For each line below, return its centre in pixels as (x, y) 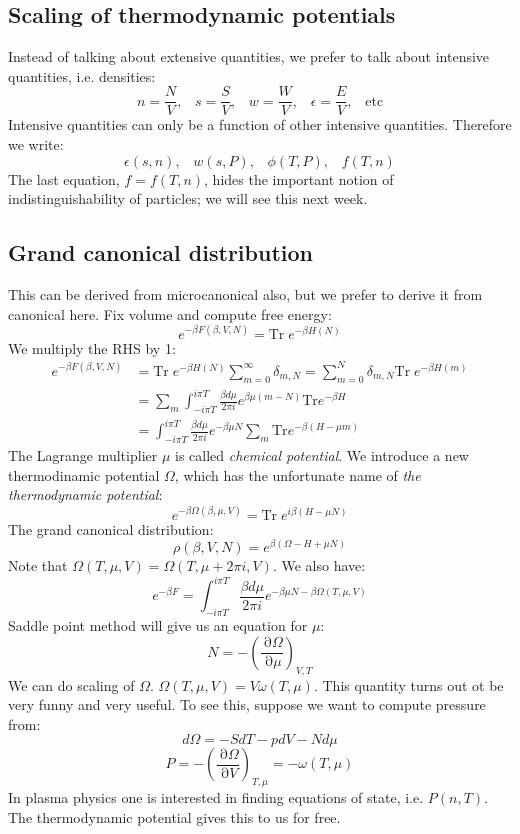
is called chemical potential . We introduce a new (322, 455)
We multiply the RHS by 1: (92, 347)
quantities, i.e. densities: (82, 75)
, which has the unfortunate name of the (297, 474)
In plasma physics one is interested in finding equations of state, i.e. (216, 797)
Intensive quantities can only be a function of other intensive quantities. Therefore (260, 124)
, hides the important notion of (299, 178)
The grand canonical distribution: (111, 528)
